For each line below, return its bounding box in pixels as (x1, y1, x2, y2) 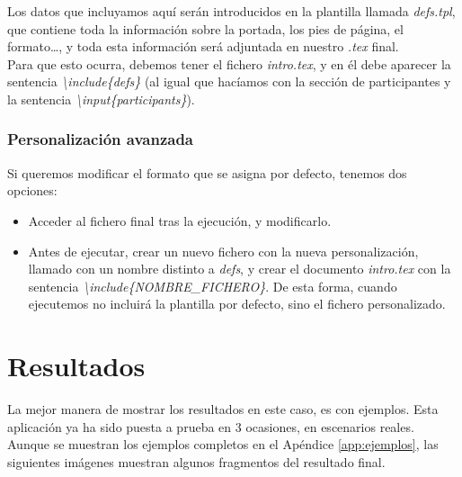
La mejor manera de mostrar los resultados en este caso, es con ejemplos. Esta (7, 400, 439, 418)
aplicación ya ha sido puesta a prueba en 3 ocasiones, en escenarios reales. (7, 417, 414, 436)
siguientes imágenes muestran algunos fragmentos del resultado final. (7, 452, 386, 471)
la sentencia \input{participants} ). (7, 89, 195, 108)
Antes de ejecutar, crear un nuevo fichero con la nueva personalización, (28, 241, 419, 260)
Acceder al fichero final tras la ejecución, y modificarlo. (28, 211, 332, 229)
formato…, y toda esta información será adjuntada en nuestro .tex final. (7, 37, 399, 56)
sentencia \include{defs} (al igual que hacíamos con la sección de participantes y (7, 72, 451, 91)
